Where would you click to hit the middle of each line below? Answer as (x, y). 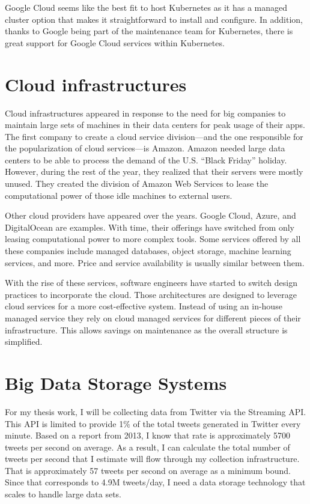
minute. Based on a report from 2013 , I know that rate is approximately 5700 (147, 435)
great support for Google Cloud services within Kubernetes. (115, 42)
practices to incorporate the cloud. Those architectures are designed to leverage (151, 294)
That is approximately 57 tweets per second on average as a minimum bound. (148, 470)
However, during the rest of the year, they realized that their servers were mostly (154, 172)
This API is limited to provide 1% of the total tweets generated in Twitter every (153, 423)
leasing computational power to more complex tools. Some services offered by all (153, 239)
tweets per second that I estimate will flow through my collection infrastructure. (152, 459)
